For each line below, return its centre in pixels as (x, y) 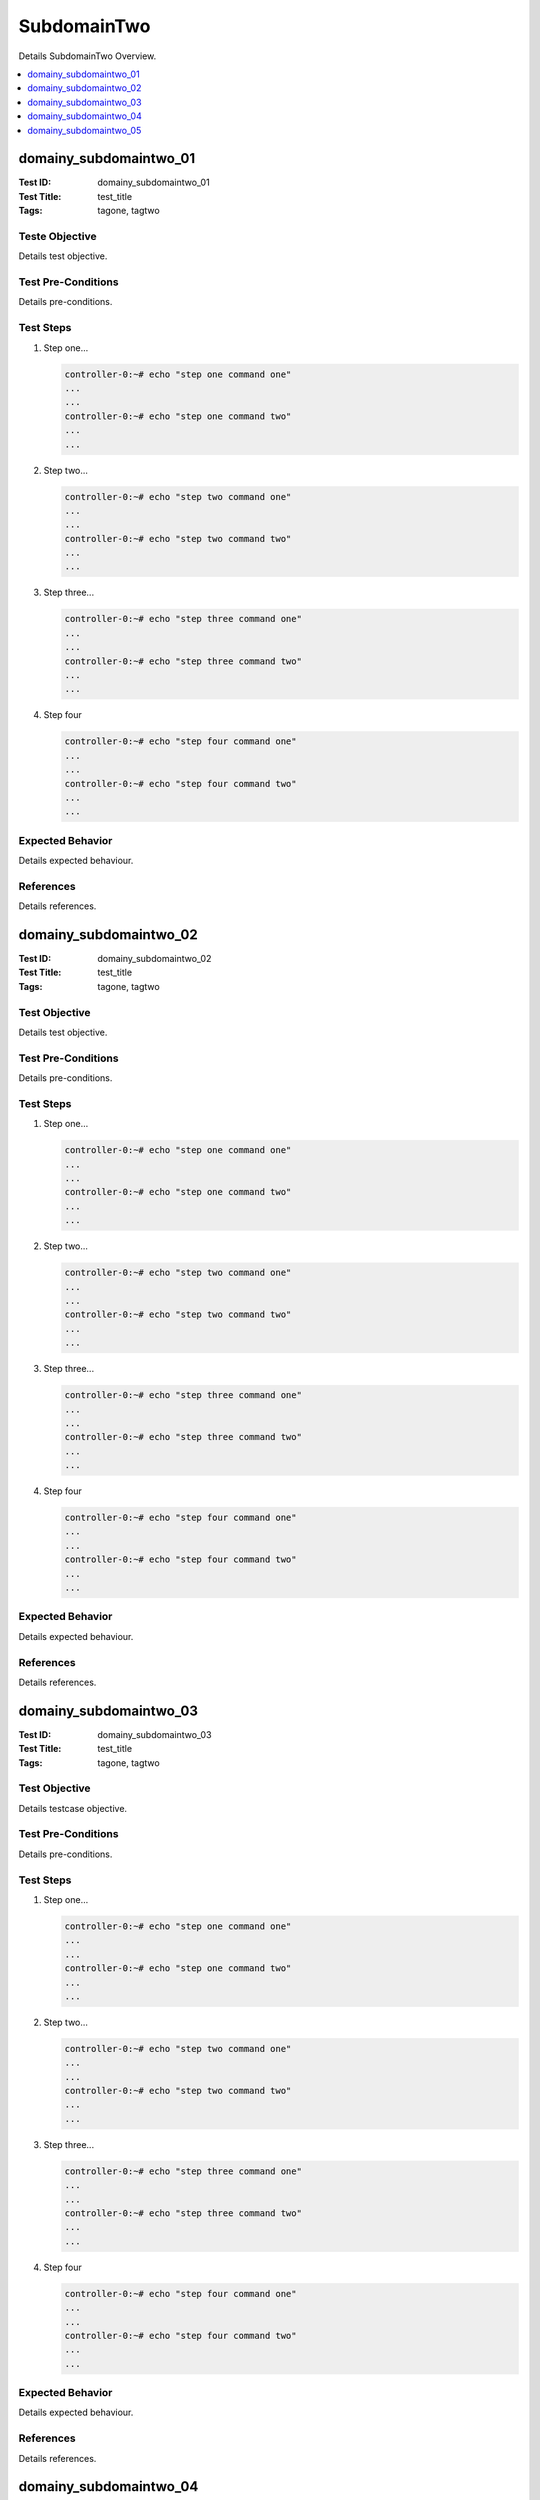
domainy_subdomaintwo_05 (84, 130)
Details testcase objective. (73, 1808)
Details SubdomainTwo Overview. (87, 56)
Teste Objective (57, 236)
